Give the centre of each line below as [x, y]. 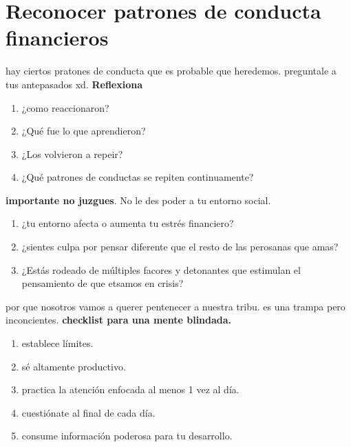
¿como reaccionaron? [65, 107]
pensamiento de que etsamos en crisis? [103, 283]
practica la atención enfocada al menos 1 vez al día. [130, 389]
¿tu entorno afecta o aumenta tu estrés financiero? [128, 223]
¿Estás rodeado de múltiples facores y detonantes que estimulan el [161, 269]
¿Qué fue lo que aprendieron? [84, 131]
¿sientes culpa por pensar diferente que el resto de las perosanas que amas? [180, 247]
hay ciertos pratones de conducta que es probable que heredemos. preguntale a [171, 71]
